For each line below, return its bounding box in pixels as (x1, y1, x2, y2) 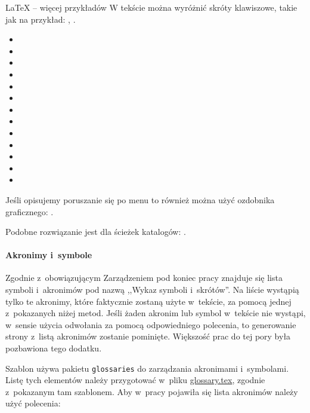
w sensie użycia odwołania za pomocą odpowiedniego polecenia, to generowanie (5, 318, 296, 331)
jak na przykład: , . (5, 13, 76, 25)
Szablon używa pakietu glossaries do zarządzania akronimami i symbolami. (5, 362, 289, 374)
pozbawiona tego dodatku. (5, 342, 102, 354)
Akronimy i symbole (5, 249, 92, 261)
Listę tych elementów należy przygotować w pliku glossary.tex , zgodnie (5, 374, 265, 386)
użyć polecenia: (5, 397, 61, 409)
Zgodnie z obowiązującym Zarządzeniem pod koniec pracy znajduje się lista (5, 271, 283, 284)
